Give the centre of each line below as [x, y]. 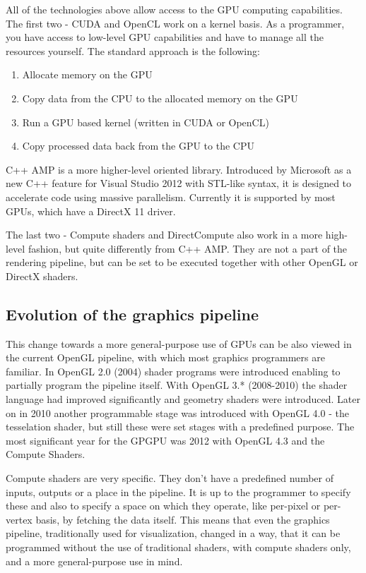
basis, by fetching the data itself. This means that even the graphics [183, 519]
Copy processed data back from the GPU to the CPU [138, 146]
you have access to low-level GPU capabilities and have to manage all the [165, 37]
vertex [19, 519]
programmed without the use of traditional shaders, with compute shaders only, [178, 547]
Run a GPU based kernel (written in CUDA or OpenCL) [146, 122]
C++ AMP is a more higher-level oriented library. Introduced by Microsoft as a [179, 169]
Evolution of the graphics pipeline [132, 314]
